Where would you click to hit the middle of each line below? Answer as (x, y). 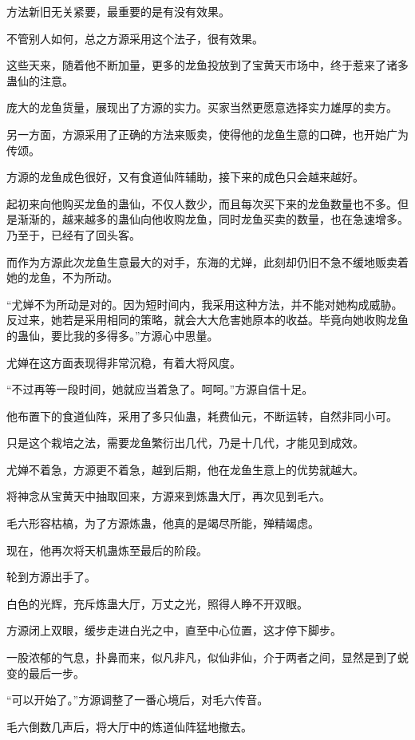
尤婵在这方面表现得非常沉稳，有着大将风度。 (124, 362)
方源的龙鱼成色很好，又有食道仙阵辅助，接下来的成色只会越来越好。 (185, 177)
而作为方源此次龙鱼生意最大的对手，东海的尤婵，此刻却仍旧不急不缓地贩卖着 (207, 261)
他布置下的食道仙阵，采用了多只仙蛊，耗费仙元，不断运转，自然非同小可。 (202, 416)
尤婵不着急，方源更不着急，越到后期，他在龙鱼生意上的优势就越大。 (185, 469)
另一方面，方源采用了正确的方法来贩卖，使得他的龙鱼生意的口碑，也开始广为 (207, 134)
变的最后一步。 (45, 673)
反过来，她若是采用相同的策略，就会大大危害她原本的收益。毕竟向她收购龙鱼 (207, 320)
